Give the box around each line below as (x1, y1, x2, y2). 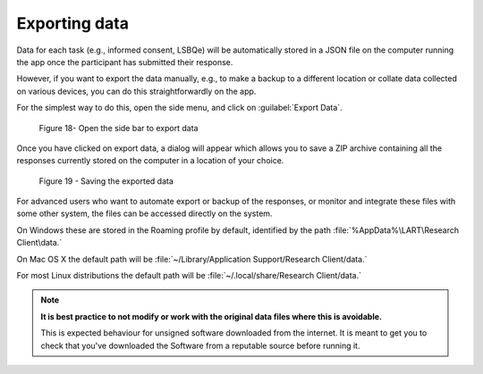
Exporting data (16, 13, 130, 33)
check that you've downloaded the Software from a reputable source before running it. (40, 340, 360, 351)
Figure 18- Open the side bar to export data (38, 122, 199, 133)
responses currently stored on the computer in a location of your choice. (16, 155, 284, 166)
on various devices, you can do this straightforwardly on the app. (16, 86, 257, 96)
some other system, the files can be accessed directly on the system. (16, 208, 273, 219)
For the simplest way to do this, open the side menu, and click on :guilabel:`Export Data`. (16, 103, 343, 113)
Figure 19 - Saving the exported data (38, 175, 174, 187)
